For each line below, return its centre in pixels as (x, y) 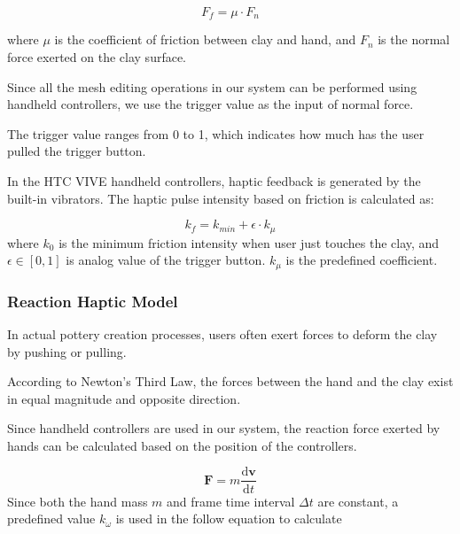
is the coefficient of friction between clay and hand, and (205, 39)
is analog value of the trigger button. (166, 260)
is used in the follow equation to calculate (229, 519)
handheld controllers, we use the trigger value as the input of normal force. (211, 104)
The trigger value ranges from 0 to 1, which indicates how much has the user (216, 133)
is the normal (414, 39)
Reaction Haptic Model (93, 301)
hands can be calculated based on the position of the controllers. (182, 445)
